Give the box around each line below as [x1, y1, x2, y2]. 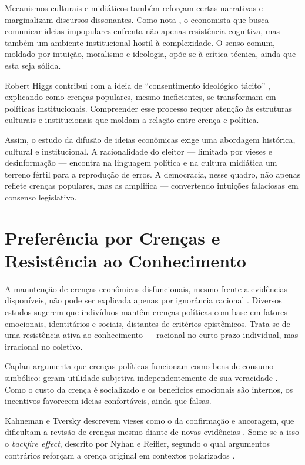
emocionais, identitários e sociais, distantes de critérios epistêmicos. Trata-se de [5, 317, 290, 329]
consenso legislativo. [5, 190, 77, 203]
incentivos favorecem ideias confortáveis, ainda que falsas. [5, 394, 212, 407]
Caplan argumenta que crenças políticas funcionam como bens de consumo [5, 360, 274, 372]
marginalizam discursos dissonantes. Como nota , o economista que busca [5, 13, 269, 25]
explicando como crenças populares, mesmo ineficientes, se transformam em [5, 91, 276, 103]
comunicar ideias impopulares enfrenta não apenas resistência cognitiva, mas [5, 25, 280, 37]
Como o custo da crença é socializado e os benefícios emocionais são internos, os [5, 383, 293, 395]
